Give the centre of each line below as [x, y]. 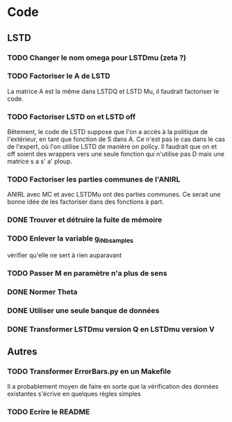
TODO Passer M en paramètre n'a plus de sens [88, 273]
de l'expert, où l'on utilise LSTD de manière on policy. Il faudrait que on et [112, 147]
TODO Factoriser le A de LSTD [59, 76]
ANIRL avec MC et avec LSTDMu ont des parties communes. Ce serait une [114, 195]
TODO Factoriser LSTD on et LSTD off [72, 117]
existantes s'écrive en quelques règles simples [74, 394]
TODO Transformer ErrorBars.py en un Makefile [89, 371]
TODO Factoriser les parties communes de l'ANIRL [94, 179]
